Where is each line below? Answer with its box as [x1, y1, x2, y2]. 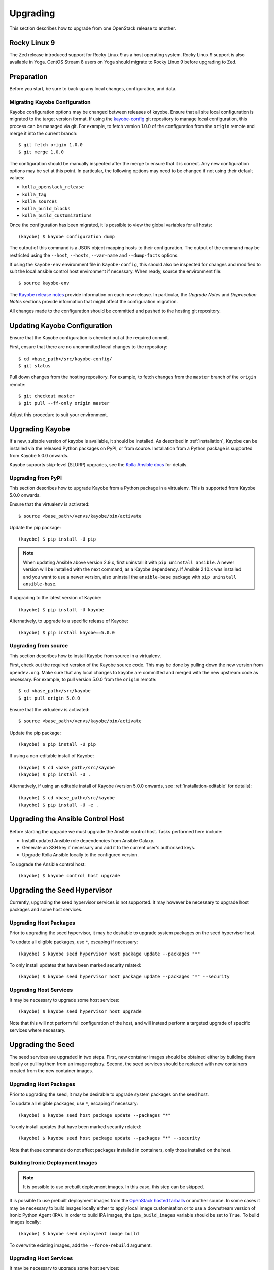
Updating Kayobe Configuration [9, 321, 113, 330]
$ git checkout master [18, 393, 75, 399]
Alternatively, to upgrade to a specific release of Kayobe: [9, 618, 129, 624]
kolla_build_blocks [22, 206, 71, 211]
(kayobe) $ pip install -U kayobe [18, 607, 104, 612]
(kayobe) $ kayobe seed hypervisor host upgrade [18, 1008, 142, 1014]
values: [9, 175, 25, 181]
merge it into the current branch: [9, 130, 78, 137]
